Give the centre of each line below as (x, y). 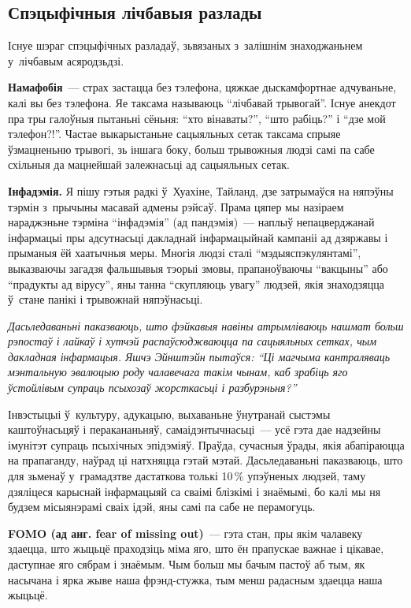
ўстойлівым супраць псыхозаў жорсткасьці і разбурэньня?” (152, 388)
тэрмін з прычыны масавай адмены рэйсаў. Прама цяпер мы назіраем (176, 206)
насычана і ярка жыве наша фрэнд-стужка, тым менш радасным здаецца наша (195, 579)
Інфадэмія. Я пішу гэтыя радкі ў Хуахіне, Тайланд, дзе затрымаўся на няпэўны (201, 190)
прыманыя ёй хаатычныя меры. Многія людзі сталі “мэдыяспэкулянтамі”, (185, 253)
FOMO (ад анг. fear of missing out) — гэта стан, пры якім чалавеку (185, 533)
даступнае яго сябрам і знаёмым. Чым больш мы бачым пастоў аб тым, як (187, 564)
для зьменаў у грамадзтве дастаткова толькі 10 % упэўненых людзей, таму (187, 476)
